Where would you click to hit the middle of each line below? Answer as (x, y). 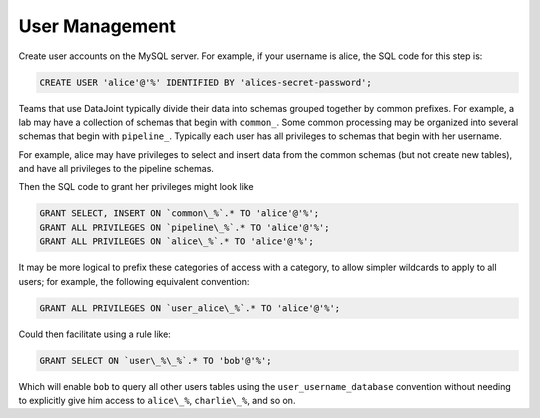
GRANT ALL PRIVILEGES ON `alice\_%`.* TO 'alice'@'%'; (176, 241)
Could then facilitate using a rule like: (95, 334)
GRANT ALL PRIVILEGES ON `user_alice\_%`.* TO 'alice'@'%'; (190, 308)
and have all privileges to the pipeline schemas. (116, 169)
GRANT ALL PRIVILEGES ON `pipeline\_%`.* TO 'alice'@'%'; (184, 227)
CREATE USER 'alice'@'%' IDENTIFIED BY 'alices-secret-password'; (205, 82)
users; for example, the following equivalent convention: (134, 281)
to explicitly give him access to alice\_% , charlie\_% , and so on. (157, 400)
